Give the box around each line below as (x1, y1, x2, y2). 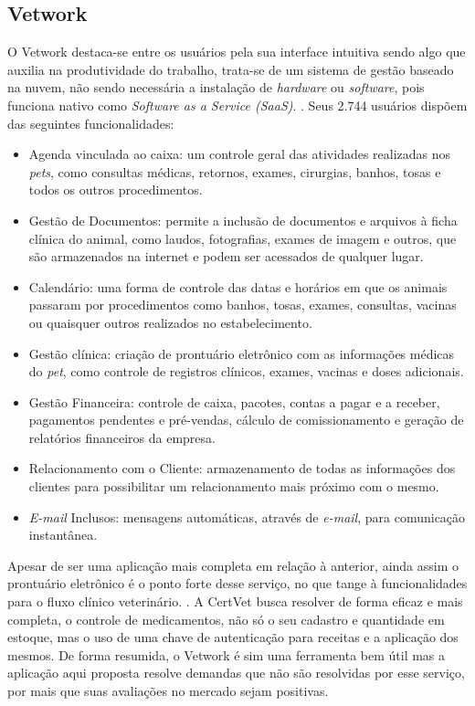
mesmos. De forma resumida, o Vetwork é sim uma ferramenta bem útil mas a (7, 645, 446, 664)
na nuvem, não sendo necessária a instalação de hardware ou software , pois (7, 78, 425, 97)
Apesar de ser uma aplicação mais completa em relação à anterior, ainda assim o (7, 555, 459, 574)
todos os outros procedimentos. (28, 180, 203, 199)
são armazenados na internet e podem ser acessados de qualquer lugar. (28, 247, 424, 266)
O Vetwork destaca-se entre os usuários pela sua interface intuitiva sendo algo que (7, 42, 466, 61)
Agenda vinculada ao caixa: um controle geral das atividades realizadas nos (28, 144, 451, 163)
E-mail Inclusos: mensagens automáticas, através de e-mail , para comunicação (28, 507, 466, 526)
